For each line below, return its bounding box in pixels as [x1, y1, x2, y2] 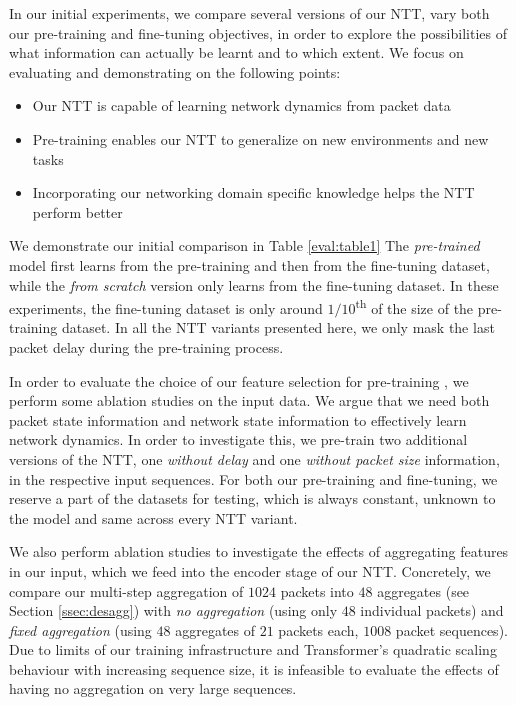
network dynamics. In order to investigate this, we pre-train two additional [9, 429, 468, 450]
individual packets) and [360, 600, 504, 621]
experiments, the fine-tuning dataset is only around [9, 297, 323, 318]
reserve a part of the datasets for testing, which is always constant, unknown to [9, 488, 496, 509]
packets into [280, 580, 354, 601]
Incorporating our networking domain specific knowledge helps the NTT [32, 182, 475, 203]
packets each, [278, 619, 359, 640]
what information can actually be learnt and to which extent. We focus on [9, 42, 464, 63]
